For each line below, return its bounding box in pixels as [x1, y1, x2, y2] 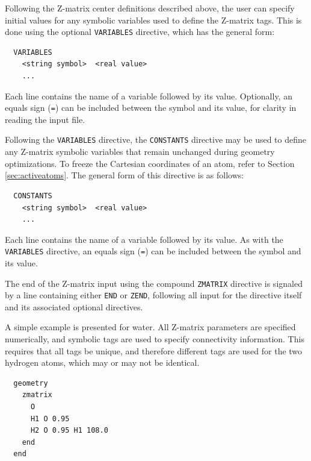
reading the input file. [5, 113, 85, 125]
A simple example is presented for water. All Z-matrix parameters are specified [5, 321, 296, 333]
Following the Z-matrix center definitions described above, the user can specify [5, 2, 295, 14]
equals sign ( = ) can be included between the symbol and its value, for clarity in [5, 101, 297, 114]
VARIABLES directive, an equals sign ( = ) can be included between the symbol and [5, 245, 301, 257]
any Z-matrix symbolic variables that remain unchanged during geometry [5, 145, 275, 158]
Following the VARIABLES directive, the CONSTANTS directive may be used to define [5, 133, 307, 146]
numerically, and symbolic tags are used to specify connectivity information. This [5, 333, 304, 345]
